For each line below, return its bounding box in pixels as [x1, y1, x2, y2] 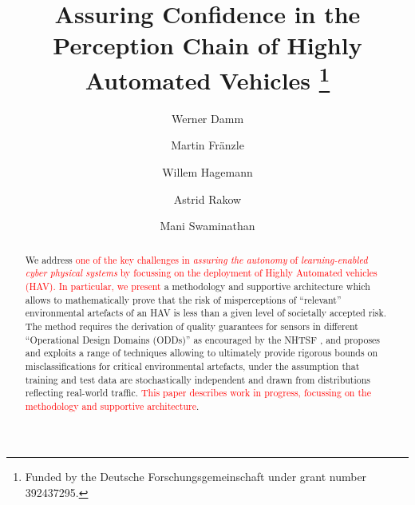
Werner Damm [171, 109, 244, 126]
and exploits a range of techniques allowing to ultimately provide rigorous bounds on [25, 346, 378, 360]
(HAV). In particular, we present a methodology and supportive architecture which [25, 279, 370, 292]
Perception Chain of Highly [53, 29, 362, 62]
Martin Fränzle [171, 137, 244, 153]
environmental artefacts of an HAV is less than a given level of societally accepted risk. [25, 306, 387, 320]
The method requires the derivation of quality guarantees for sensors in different [25, 319, 358, 332]
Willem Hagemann [162, 164, 253, 181]
